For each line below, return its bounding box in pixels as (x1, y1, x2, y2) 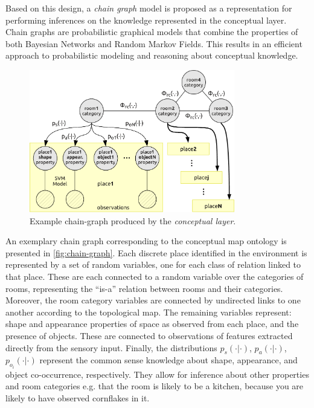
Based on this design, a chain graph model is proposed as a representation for (5, 2, 292, 14)
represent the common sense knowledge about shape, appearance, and (39, 354, 298, 366)
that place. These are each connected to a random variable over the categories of (5, 270, 304, 283)
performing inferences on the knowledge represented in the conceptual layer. (5, 13, 287, 26)
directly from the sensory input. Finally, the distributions (5, 341, 217, 354)
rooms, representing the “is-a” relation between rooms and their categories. (5, 282, 283, 294)
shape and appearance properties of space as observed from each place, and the (5, 317, 299, 330)
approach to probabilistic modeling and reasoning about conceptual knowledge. (5, 49, 298, 62)
